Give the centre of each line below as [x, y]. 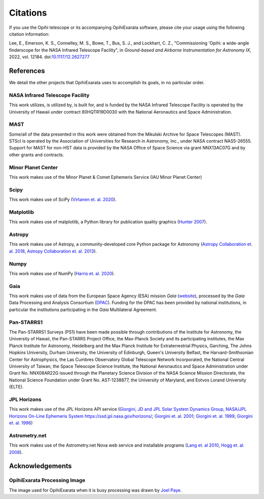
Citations [28, 13]
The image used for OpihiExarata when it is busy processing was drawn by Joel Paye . [95, 490]
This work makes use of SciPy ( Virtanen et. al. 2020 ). [63, 200]
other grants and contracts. [37, 155]
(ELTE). [16, 387]
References [27, 71]
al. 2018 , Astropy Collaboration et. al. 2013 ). [53, 251]
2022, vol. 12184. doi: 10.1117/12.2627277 [49, 57]
